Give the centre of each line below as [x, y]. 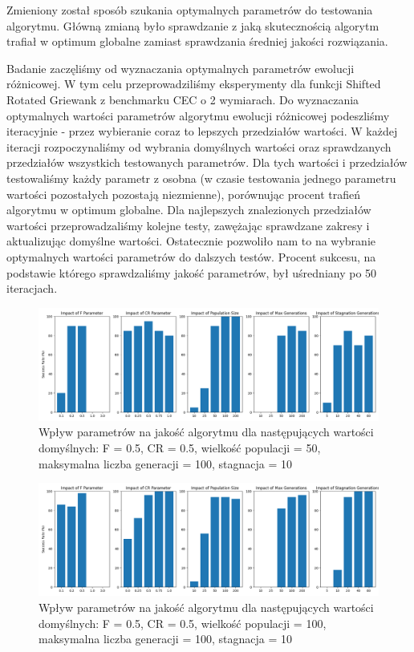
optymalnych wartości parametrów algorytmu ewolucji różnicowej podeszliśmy [198, 115]
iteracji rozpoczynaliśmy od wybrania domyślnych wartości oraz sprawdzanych [199, 146]
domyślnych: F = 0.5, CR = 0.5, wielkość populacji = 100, [183, 623]
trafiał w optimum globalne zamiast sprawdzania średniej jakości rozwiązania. [197, 41]
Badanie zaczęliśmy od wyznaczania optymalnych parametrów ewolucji [181, 68]
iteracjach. [32, 288]
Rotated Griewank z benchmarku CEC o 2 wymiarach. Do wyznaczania [183, 99]
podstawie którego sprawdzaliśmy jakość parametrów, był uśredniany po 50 [192, 272]
